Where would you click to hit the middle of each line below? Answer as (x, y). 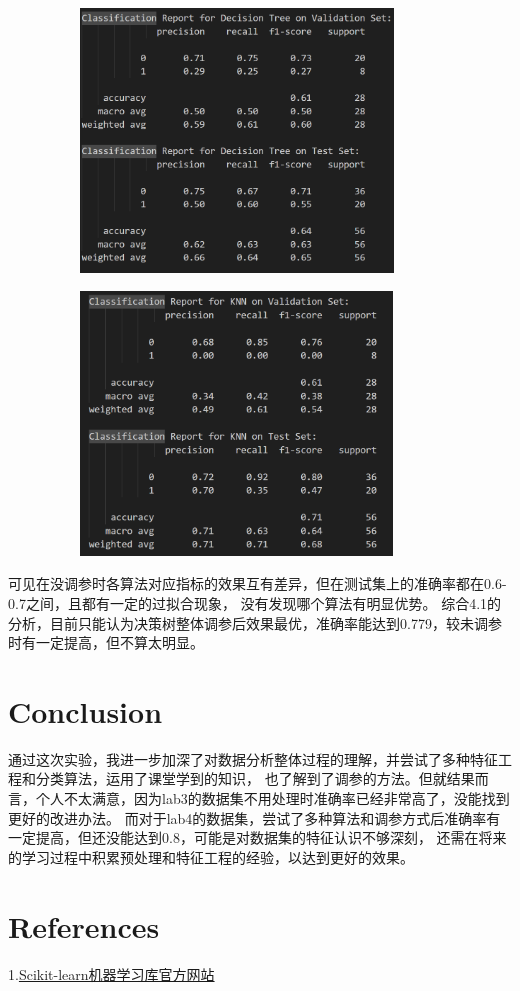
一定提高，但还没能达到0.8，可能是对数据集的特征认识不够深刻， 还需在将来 (257, 837)
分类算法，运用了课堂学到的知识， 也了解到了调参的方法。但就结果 (255, 778)
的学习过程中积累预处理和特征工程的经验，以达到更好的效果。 (211, 856)
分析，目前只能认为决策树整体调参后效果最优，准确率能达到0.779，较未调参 (255, 622)
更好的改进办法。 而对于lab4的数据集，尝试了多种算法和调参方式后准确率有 (254, 817)
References (84, 925)
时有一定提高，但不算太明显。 (106, 642)
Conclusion (85, 710)
